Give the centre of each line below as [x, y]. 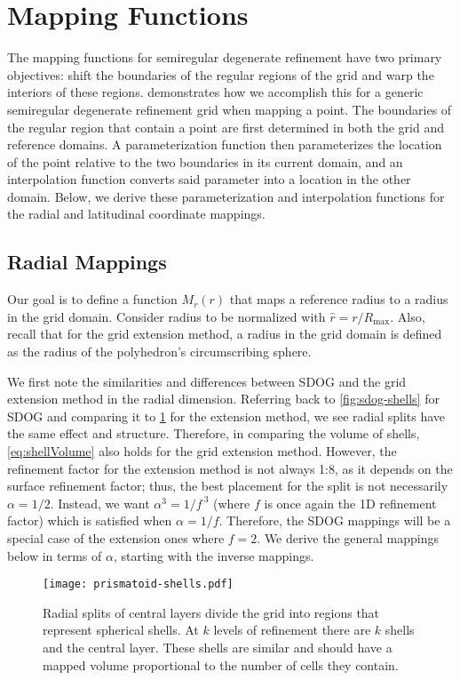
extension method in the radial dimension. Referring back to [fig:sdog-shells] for [223, 399]
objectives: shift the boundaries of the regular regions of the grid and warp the [221, 74]
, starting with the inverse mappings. [214, 555]
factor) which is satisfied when [90, 520]
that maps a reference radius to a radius [339, 299]
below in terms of [55, 555]
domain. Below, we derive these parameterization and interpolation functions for [226, 196]
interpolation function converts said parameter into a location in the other [209, 179]
